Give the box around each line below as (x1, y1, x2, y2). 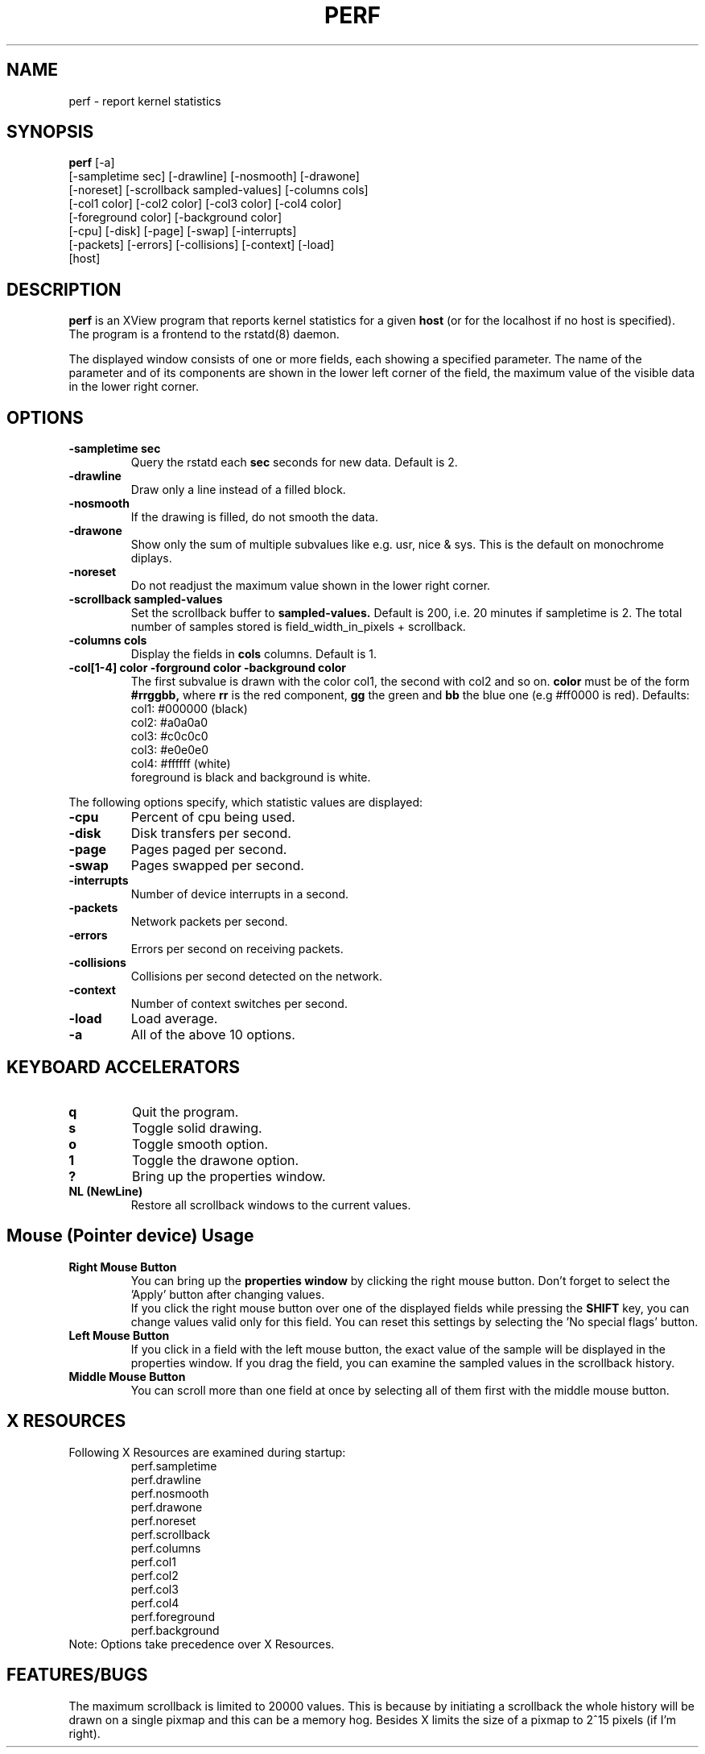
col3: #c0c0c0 (130, 729, 208, 744)
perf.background (130, 1623, 220, 1637)
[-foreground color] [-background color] (68, 210, 282, 225)
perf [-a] (68, 155, 115, 170)
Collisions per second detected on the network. (130, 969, 383, 984)
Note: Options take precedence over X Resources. (68, 1636, 335, 1651)
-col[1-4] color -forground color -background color (68, 661, 346, 675)
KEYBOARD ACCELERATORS (6, 1056, 240, 1077)
